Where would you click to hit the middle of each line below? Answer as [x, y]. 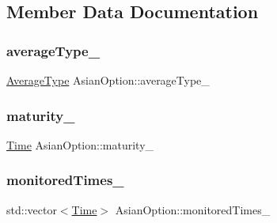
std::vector [32, 209]
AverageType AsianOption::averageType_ [108, 80]
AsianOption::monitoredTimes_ [193, 209]
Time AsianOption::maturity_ [80, 144]
